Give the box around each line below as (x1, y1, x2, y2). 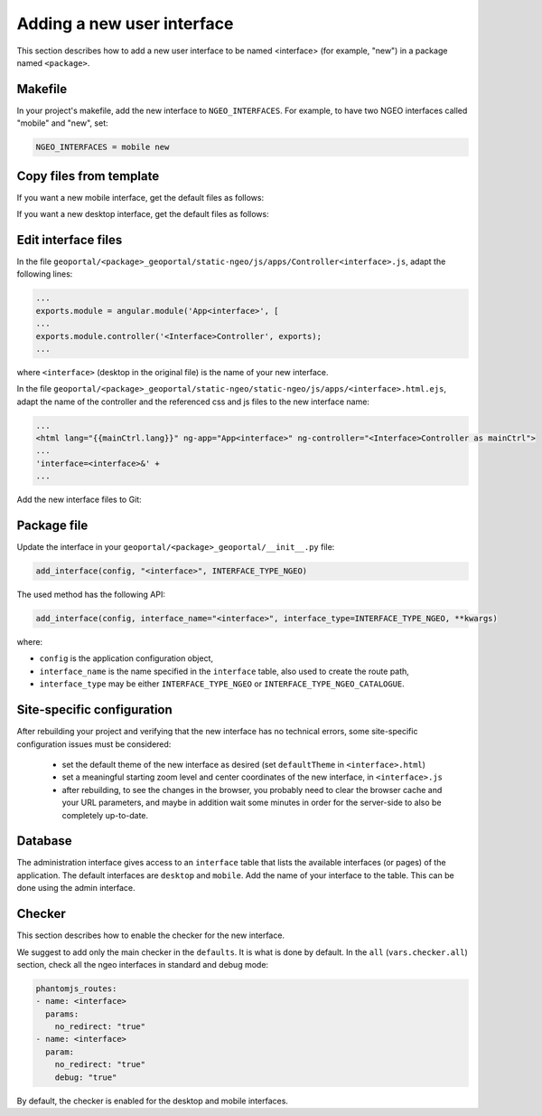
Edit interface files (16, 232, 123, 248)
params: (45, 1008, 79, 1019)
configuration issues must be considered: (16, 738, 172, 750)
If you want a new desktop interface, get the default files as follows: (16, 209, 270, 220)
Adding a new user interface (16, 14, 234, 33)
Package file (16, 518, 89, 534)
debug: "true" (54, 1072, 117, 1083)
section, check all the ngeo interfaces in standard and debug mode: (16, 959, 269, 969)
